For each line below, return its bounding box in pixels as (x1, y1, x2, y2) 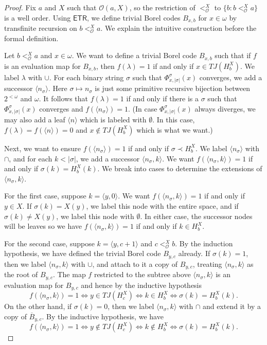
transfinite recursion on (4, 23, 77, 33)
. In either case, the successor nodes (140, 210, 253, 221)
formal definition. (4, 32, 59, 43)
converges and (39, 103, 83, 114)
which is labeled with (80, 114, 147, 125)
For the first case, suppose (4, 190, 86, 201)
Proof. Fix (4, 2, 36, 12)
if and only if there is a (126, 93, 199, 104)
